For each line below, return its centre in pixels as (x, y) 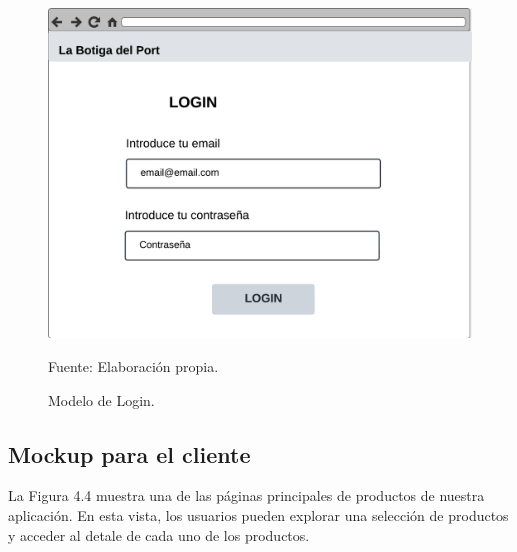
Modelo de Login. (101, 399)
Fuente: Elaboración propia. (133, 366)
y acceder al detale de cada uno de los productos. (159, 534)
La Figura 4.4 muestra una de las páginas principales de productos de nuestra (246, 495)
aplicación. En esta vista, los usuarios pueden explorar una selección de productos (258, 515)
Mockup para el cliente (129, 453)
